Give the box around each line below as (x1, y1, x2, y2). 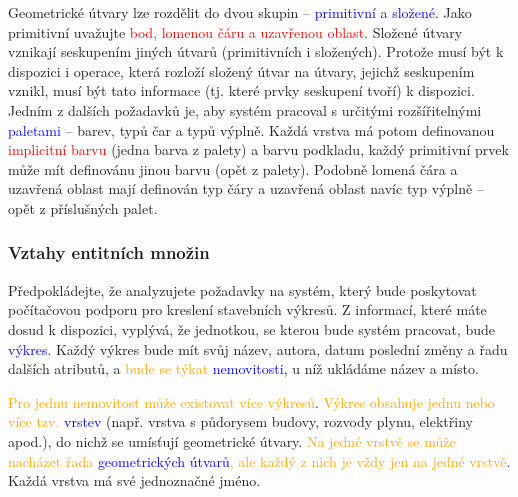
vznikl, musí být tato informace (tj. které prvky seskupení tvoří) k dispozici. (8, 80, 475, 101)
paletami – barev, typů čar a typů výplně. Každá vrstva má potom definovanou (8, 119, 495, 140)
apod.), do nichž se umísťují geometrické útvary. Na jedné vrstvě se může (8, 430, 456, 451)
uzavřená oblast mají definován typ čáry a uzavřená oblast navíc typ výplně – (8, 178, 484, 199)
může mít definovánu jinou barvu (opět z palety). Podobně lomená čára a (8, 158, 458, 179)
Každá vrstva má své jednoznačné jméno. (8, 470, 261, 491)
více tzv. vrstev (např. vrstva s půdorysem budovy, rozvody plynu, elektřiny (8, 411, 473, 432)
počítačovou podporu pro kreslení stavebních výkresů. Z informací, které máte (8, 299, 487, 320)
